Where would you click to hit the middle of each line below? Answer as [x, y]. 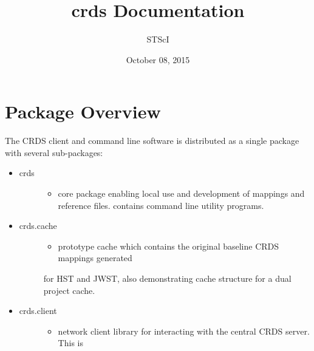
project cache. [69, 290]
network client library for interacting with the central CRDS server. [184, 331]
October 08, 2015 [158, 59]
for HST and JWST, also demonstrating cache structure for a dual [167, 278]
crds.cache [38, 226]
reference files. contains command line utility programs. [161, 205]
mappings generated [95, 258]
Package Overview [83, 111]
